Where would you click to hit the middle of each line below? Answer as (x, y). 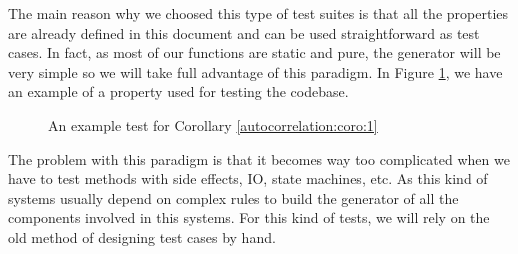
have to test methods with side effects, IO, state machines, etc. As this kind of (248, 178)
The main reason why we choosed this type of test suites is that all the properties (258, 13)
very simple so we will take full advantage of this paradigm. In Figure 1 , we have (255, 71)
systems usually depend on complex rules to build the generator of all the (233, 197)
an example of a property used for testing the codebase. (178, 91)
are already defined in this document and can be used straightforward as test (244, 32)
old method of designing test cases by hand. (142, 236)
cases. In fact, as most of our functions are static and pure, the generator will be (254, 52)
